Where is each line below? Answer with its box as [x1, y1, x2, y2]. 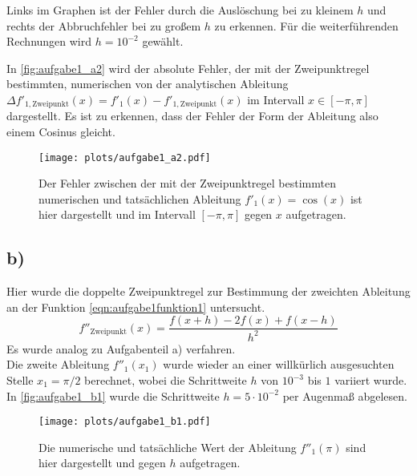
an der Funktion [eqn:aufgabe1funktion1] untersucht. [6, 298, 265, 315]
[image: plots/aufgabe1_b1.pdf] [38, 416, 211, 428]
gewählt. [142, 33, 184, 50]
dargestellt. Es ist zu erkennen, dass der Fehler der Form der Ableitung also [6, 107, 379, 124]
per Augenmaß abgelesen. [282, 387, 407, 404]
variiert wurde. [334, 372, 407, 389]
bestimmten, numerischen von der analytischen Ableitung [6, 75, 289, 92]
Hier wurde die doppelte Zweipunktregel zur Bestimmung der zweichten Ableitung [6, 283, 411, 300]
